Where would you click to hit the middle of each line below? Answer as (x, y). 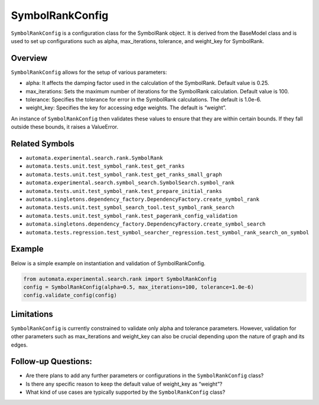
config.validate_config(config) (70, 295)
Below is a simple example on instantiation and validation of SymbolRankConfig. (108, 263)
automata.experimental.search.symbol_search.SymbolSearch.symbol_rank (130, 183)
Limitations (32, 314)
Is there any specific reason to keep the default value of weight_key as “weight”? (124, 384)
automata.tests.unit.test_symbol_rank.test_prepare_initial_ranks (124, 191)
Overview (29, 58)
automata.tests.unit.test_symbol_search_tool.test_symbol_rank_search (130, 208)
